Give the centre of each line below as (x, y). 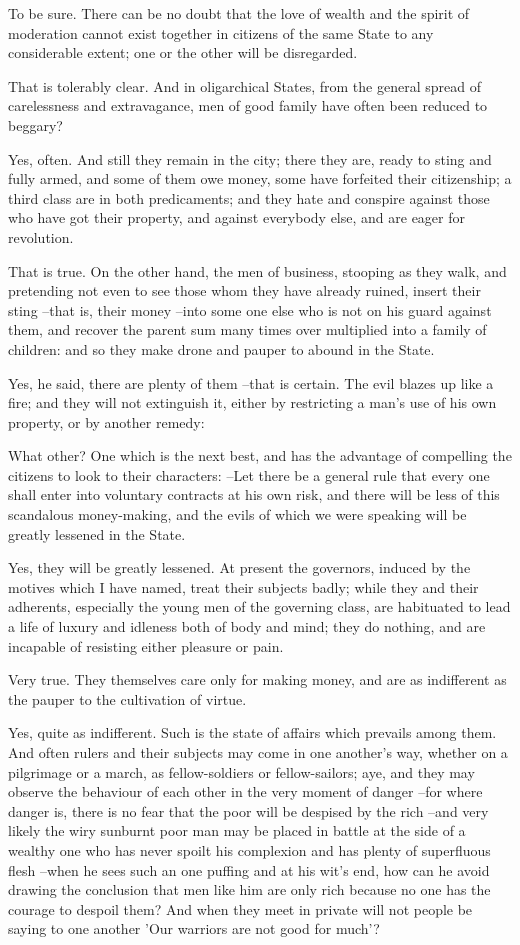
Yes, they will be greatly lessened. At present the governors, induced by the (239, 567)
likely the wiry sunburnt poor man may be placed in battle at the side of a (237, 830)
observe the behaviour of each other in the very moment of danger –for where (245, 791)
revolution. (41, 236)
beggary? (35, 124)
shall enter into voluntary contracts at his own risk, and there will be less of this (254, 494)
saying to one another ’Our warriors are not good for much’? (194, 928)
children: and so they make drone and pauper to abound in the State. (221, 348)
